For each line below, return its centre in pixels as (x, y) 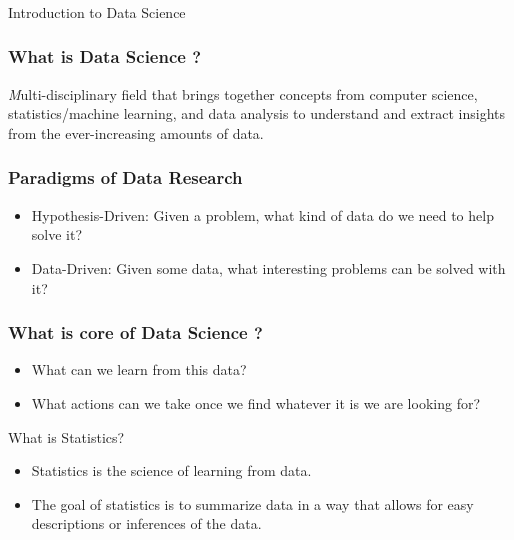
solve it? (57, 234)
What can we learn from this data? (139, 369)
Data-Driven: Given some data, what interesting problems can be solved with (268, 267)
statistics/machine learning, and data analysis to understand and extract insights (256, 113)
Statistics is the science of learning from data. (171, 470)
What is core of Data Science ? (135, 332)
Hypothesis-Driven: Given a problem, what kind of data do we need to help (262, 214)
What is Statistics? (66, 436)
